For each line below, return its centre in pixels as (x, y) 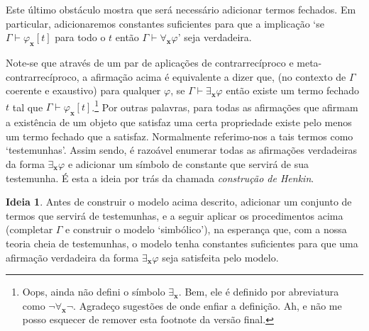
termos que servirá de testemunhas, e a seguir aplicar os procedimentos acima (175, 215)
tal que (28, 107)
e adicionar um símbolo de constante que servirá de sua (188, 164)
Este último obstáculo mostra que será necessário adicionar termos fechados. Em (181, 9)
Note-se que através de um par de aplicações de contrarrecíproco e (150, 62)
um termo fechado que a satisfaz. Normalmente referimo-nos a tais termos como (180, 136)
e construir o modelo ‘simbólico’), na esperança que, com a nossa (206, 229)
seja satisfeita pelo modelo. (220, 257)
